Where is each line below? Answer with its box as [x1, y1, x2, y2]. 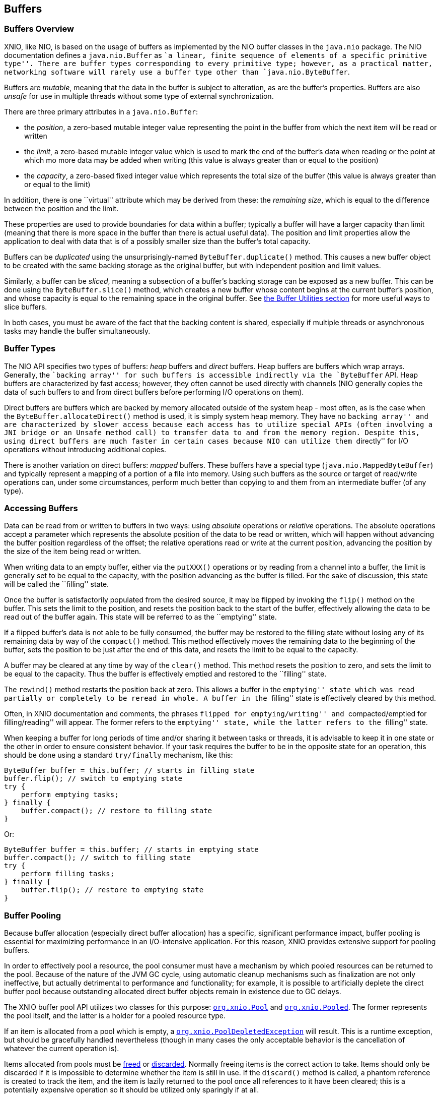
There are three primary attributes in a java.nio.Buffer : [4, 107, 198, 116]
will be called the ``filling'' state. [4, 580, 109, 589]
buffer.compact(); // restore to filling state [21, 807, 212, 815]
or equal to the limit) [24, 179, 91, 189]
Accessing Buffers [4, 503, 78, 513]
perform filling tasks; [21, 870, 115, 878]
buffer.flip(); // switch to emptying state [4, 774, 183, 783]
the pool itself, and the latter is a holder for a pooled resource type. [4, 1011, 226, 1020]
